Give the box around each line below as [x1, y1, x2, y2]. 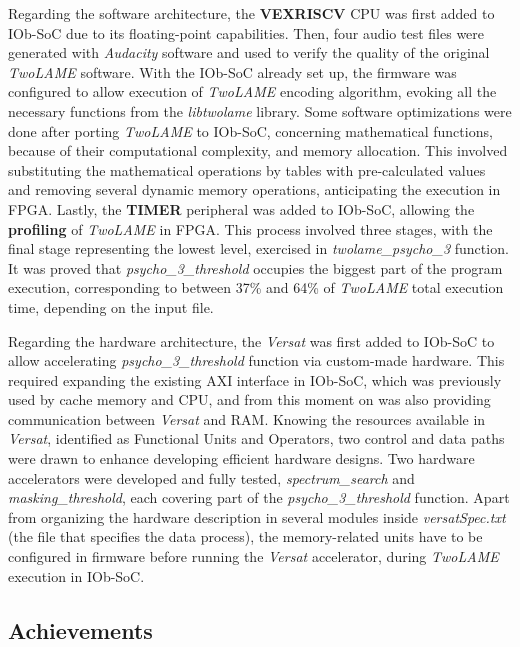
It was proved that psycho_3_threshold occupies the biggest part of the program [8, 257, 503, 278]
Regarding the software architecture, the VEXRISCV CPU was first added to [8, 3, 495, 23]
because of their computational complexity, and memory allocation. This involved [8, 140, 508, 161]
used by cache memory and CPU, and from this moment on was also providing [8, 389, 491, 410]
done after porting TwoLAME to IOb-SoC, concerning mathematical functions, [8, 120, 493, 141]
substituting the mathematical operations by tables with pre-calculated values [8, 159, 486, 180]
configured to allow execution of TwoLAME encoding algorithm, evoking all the [8, 81, 497, 102]
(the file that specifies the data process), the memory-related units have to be [8, 526, 483, 547]
